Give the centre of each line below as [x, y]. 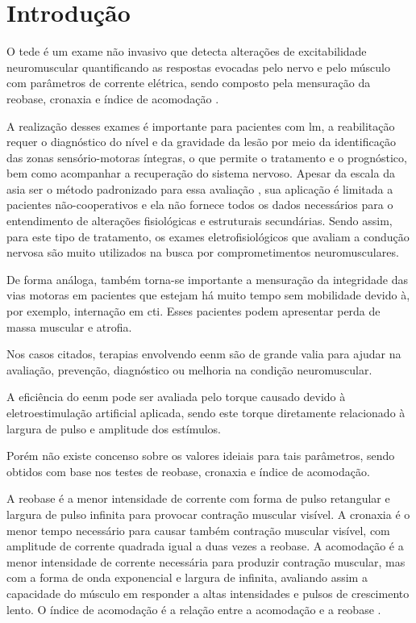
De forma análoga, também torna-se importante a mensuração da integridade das [207, 279]
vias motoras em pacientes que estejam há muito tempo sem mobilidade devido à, [208, 295]
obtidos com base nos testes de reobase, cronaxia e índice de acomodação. [188, 471]
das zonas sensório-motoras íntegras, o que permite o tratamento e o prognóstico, [207, 157]
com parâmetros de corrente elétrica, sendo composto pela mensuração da [189, 83]
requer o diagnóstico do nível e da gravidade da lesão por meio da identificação [201, 142]
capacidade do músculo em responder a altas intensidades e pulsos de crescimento [208, 593]
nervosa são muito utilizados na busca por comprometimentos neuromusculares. [203, 252]
